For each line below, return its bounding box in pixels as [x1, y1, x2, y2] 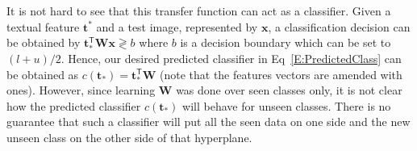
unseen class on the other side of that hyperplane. [6, 129, 252, 146]
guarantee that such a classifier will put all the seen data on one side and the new [6, 113, 411, 130]
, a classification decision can [268, 18, 411, 35]
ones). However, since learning [6, 82, 156, 99]
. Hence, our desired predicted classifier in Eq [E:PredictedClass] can [60, 49, 402, 66]
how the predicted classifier [6, 97, 141, 114]
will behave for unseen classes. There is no [182, 97, 391, 114]
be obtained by [6, 34, 81, 51]
